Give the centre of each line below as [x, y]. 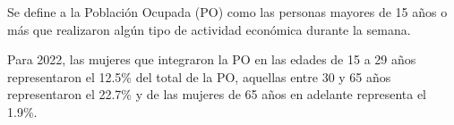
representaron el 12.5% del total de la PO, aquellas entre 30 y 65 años [199, 76]
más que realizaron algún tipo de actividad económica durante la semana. [209, 29]
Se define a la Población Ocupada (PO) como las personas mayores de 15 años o [227, 12]
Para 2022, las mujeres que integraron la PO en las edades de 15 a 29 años [212, 59]
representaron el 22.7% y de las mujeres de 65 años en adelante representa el [217, 94]
